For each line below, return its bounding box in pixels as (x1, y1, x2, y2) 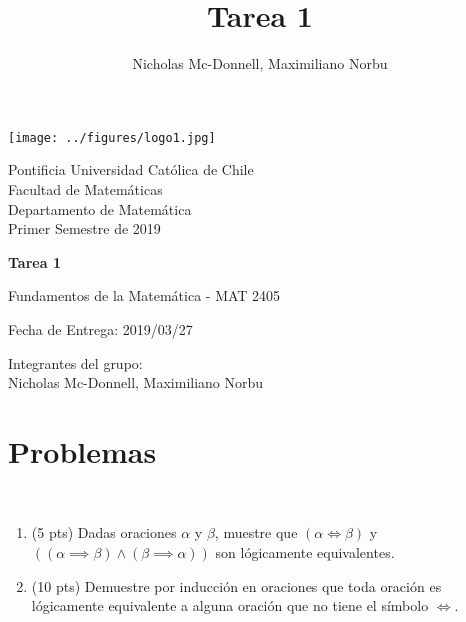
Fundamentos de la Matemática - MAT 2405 (8, 285, 281, 306)
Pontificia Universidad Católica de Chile (8, 159, 254, 180)
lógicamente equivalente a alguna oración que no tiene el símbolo (31, 595, 429, 616)
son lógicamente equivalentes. (215, 542, 395, 563)
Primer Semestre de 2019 (8, 218, 161, 239)
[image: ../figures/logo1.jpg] (8, 130, 216, 145)
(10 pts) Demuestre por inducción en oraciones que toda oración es (31, 575, 442, 596)
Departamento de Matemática (8, 198, 192, 219)
